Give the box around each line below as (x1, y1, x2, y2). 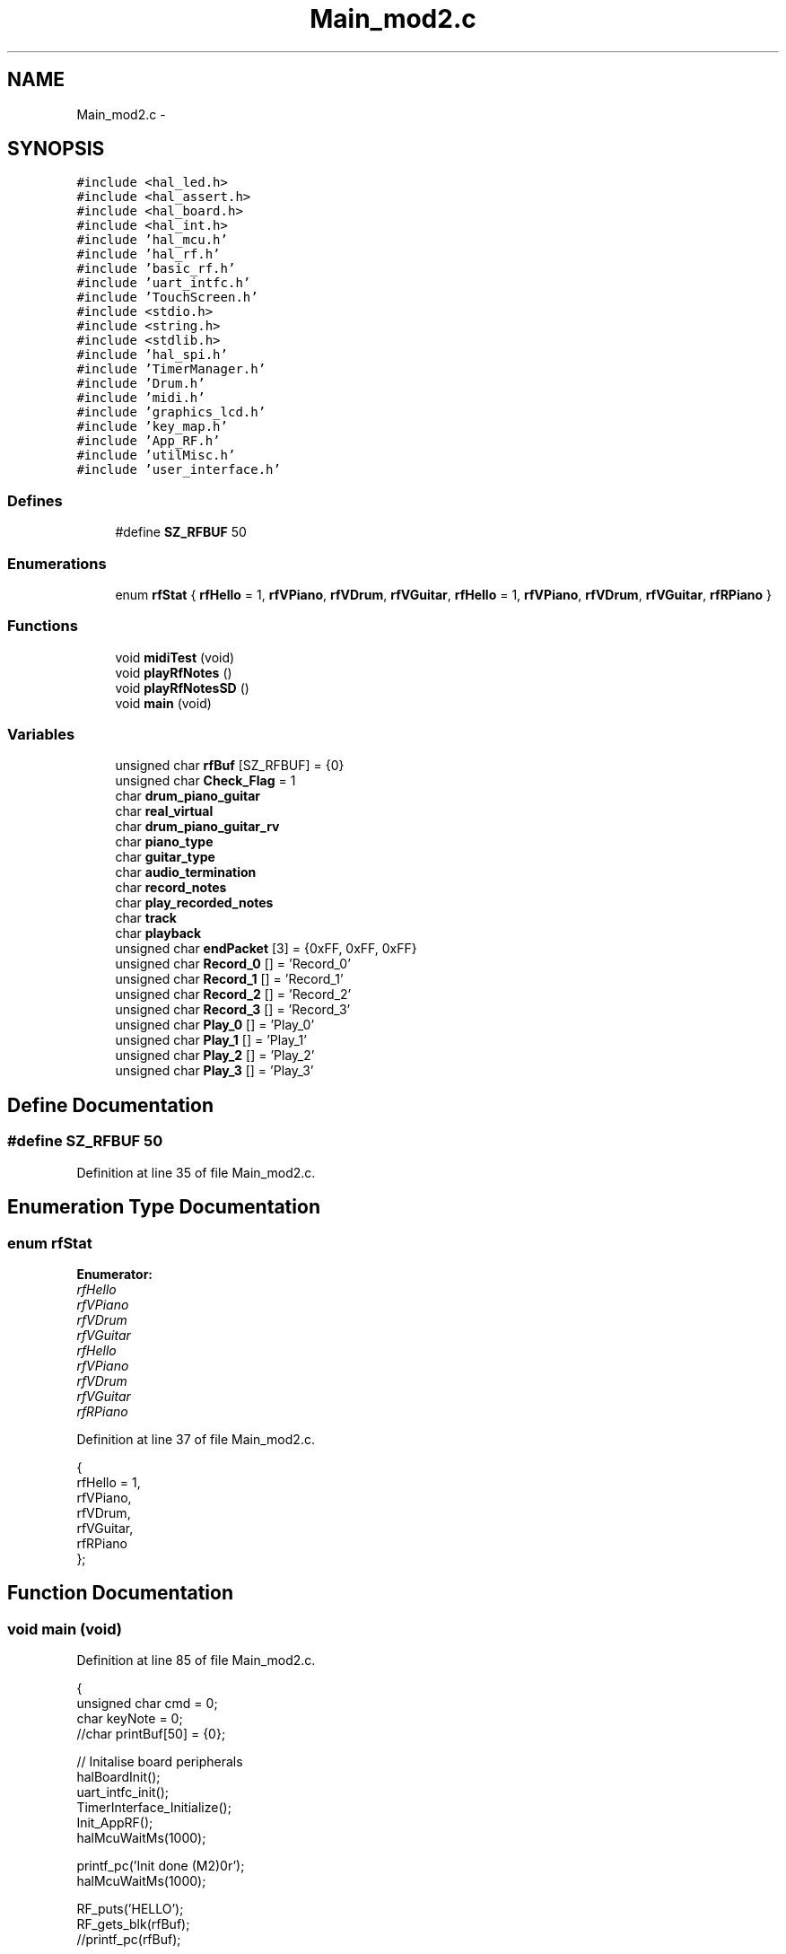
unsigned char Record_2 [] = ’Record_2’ (115, 986, 352, 1003)
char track (115, 910, 177, 926)
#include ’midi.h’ (76, 390, 205, 406)
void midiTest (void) (115, 649, 235, 665)
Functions (7, 617, 78, 635)
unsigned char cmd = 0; (76, 1696, 218, 1712)
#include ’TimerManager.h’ (76, 362, 266, 377)
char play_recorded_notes (115, 895, 274, 911)
